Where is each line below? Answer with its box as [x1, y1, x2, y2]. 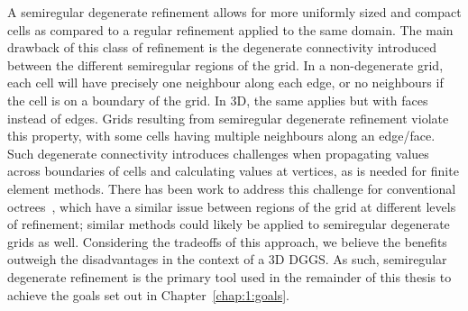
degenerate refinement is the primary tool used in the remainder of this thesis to [7, 267, 452, 286]
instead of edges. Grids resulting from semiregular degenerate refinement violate [7, 108, 449, 127]
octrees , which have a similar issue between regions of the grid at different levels [7, 197, 456, 215]
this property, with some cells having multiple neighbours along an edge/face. [7, 126, 436, 145]
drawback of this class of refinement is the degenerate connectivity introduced [7, 38, 437, 57]
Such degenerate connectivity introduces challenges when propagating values [7, 143, 429, 162]
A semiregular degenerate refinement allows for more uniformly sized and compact [7, 3, 462, 21]
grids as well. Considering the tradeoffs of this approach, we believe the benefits [7, 232, 447, 251]
